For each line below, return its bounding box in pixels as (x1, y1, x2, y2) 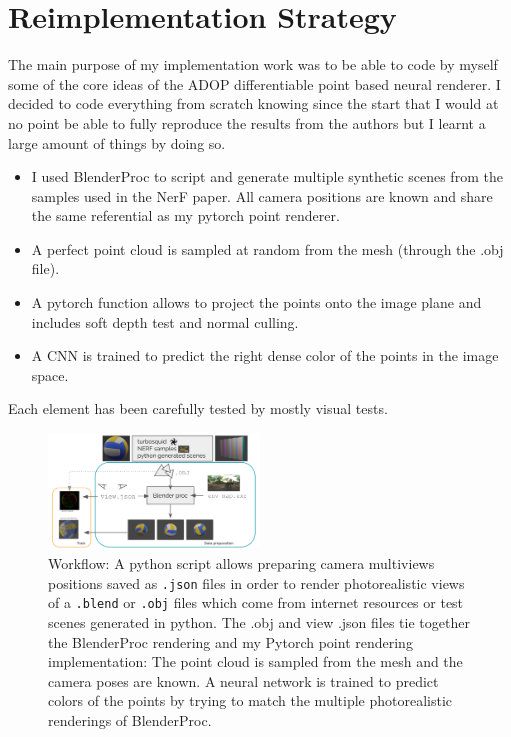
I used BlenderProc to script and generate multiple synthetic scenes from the (31, 166, 503, 187)
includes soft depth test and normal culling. (31, 311, 299, 332)
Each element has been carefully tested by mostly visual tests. (8, 398, 388, 419)
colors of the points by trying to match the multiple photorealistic (48, 690, 453, 711)
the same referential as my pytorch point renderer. (31, 205, 340, 226)
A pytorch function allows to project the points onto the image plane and (31, 292, 482, 313)
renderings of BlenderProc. (48, 710, 212, 731)
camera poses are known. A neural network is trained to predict (48, 670, 439, 691)
